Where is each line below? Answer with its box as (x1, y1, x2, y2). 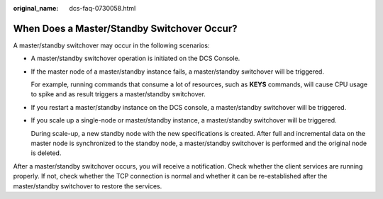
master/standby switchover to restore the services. (13, 181, 162, 191)
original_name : (13, 4, 59, 12)
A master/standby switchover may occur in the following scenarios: (13, 41, 210, 50)
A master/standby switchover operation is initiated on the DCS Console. (30, 54, 240, 63)
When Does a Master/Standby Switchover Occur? (13, 22, 238, 35)
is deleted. (30, 149, 62, 157)
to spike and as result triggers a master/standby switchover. (30, 90, 206, 98)
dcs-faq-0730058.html (69, 4, 136, 12)
